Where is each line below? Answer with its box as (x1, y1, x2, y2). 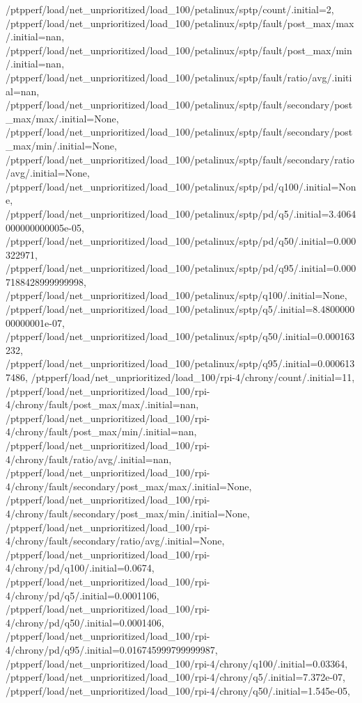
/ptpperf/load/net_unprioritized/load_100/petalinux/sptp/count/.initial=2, (6, 2, 334, 16)
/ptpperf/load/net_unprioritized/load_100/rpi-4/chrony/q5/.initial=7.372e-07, (6, 670, 345, 684)
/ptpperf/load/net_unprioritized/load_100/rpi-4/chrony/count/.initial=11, (31, 370, 355, 385)
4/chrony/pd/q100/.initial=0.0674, (6, 560, 155, 575)
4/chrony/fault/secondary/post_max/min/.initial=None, (6, 506, 250, 520)
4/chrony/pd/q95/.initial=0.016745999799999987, (6, 642, 218, 656)
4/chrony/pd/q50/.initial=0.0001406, (6, 615, 164, 629)
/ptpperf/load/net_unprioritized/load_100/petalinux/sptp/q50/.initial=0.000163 (6, 329, 355, 344)
